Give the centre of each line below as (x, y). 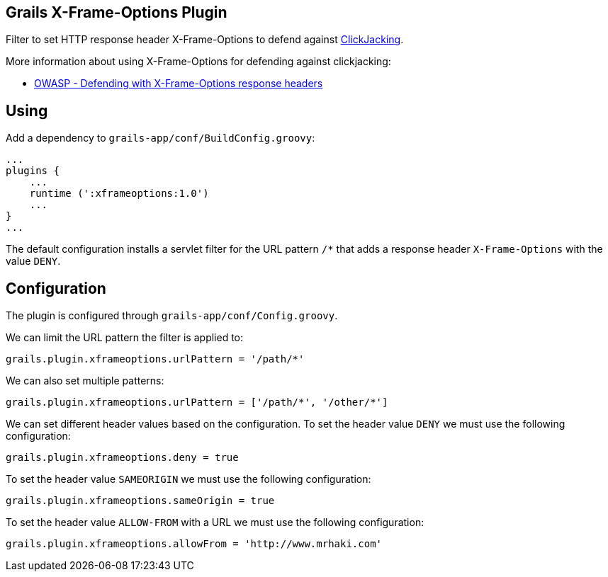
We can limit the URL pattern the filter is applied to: (125, 338)
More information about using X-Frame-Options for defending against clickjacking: (198, 62)
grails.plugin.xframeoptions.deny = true (122, 458)
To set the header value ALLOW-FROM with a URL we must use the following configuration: (215, 522)
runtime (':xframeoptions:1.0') (119, 194)
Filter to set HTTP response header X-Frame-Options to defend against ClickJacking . (205, 40)
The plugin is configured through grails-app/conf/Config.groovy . (172, 316)
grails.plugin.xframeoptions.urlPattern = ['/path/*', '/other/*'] (197, 402)
